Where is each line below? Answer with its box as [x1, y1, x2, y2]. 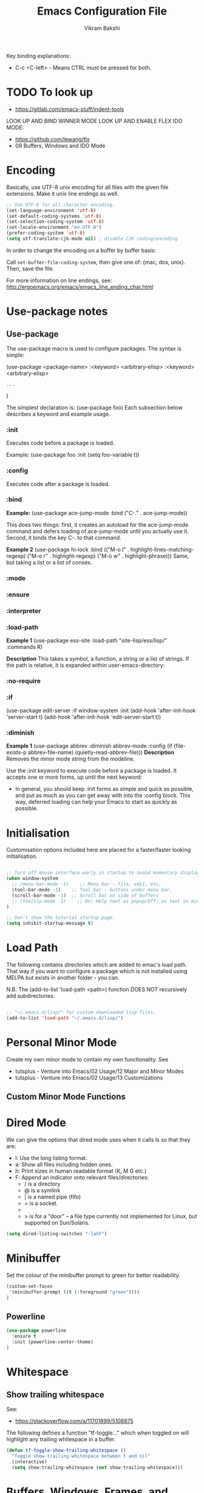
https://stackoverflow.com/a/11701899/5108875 [15, 1417, 134, 1424]
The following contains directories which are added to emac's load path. [6, 961, 187, 969]
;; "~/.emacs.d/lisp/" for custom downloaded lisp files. [6, 1010, 156, 1016]
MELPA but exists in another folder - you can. [6, 974, 120, 982]
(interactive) [12, 1458, 47, 1465]
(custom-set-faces [6, 1283, 53, 1289]
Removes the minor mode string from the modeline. [6, 755, 135, 762]
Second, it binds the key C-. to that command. [6, 534, 121, 541]
